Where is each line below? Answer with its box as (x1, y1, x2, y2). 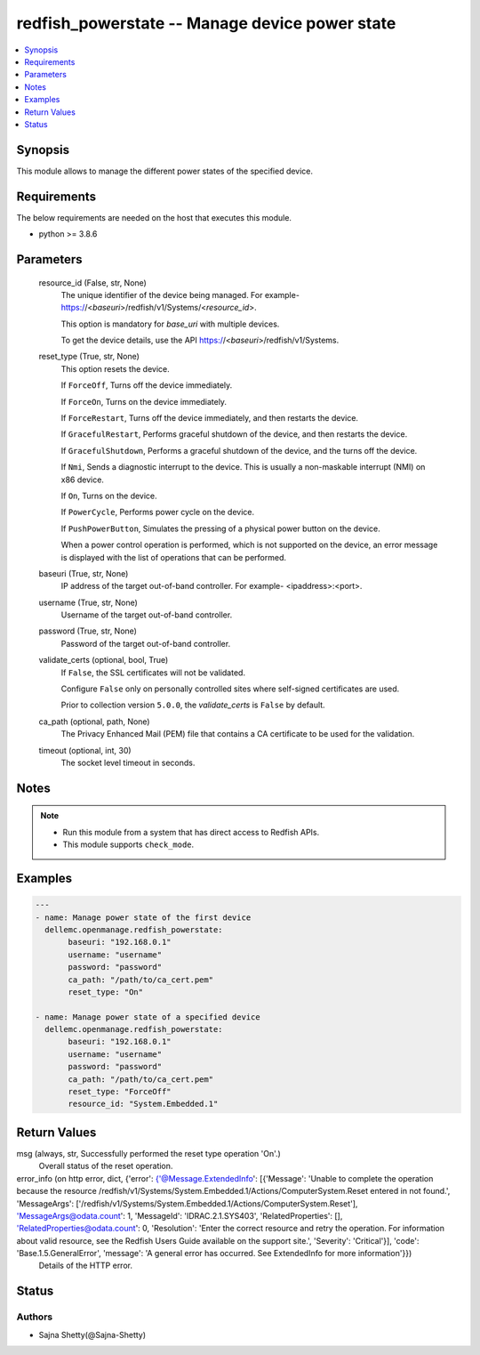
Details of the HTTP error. (38, 1260, 133, 1271)
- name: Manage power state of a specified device (35, 1012, 261, 1022)
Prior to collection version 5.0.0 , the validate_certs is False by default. (60, 699, 325, 711)
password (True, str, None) (38, 625, 138, 636)
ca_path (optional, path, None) (38, 716, 150, 727)
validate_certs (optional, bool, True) (38, 655, 169, 665)
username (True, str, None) (38, 597, 138, 608)
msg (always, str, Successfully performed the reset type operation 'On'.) (16, 1148, 282, 1158)
